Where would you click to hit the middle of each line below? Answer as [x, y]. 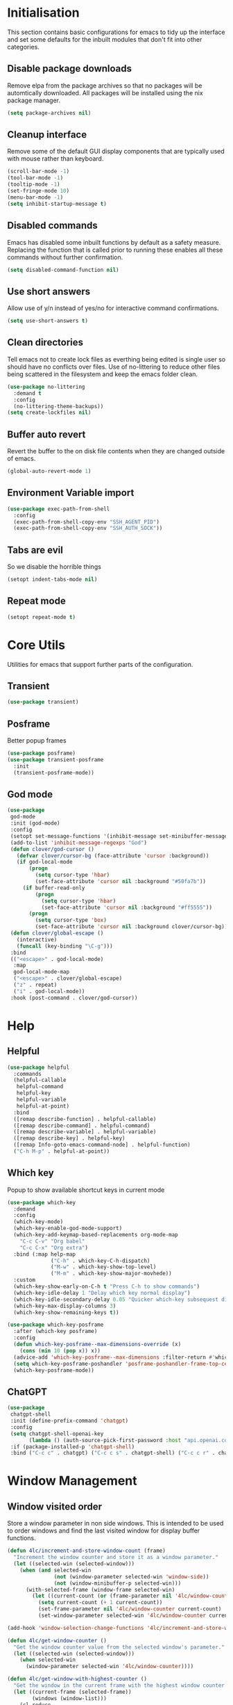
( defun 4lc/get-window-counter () [57, 1640]
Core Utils [36, 645]
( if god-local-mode [44, 862]
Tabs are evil [35, 550]
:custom [25, 1280]
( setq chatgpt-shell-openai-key [57, 1434]
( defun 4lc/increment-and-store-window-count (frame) [87, 1551]
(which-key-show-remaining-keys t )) [66, 1312]
